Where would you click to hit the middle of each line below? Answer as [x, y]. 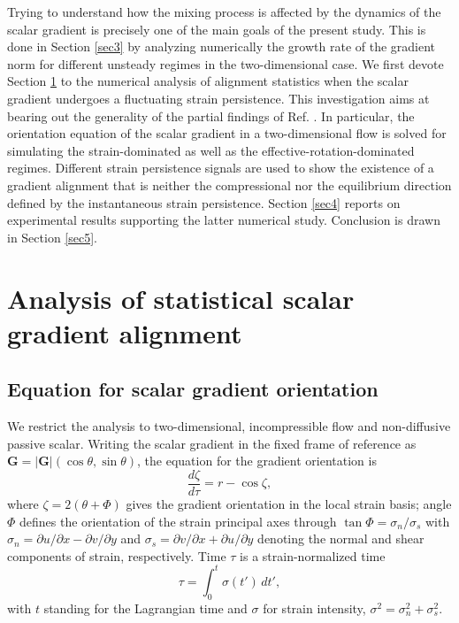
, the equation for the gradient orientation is [257, 461]
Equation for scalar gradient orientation [193, 389]
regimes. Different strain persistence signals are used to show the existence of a [221, 168]
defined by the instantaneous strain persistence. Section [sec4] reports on [204, 202]
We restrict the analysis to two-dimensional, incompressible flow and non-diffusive [229, 426]
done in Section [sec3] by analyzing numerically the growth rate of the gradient [222, 46]
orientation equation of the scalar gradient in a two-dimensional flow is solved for [227, 133]
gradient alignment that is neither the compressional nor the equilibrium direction [229, 185]
